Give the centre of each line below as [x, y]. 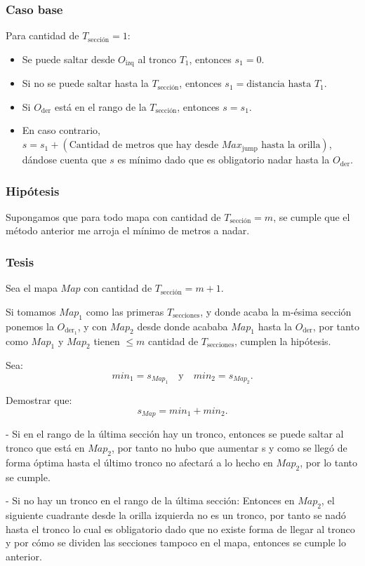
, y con [92, 326]
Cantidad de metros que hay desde [144, 146]
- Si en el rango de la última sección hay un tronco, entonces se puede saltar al [175, 434]
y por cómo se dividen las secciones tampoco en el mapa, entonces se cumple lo [176, 543]
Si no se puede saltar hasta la [85, 83]
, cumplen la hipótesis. [283, 341]
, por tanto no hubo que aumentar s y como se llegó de [229, 447]
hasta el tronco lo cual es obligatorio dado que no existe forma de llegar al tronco [180, 528]
